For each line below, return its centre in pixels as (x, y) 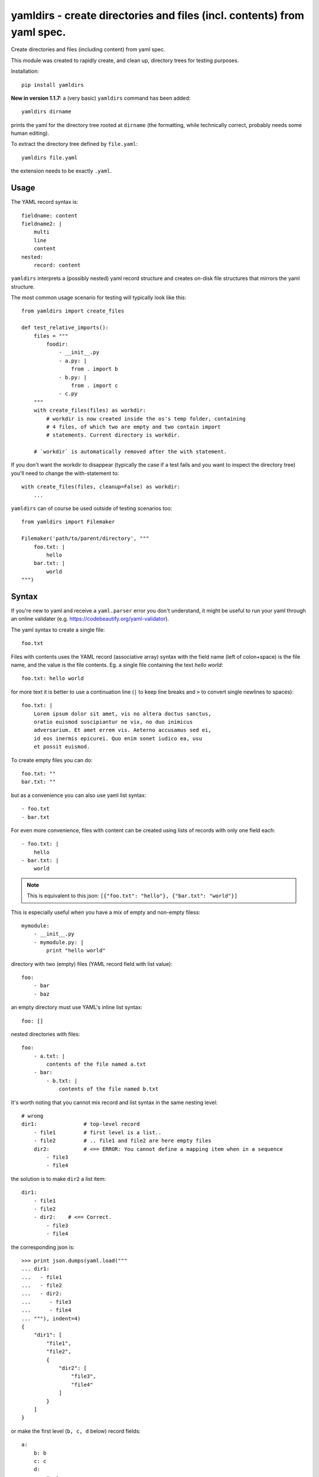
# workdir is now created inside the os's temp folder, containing (146, 419)
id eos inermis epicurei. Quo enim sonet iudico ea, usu (118, 738)
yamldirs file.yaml (50, 157)
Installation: (25, 71)
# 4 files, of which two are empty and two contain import (134, 427)
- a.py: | (73, 361)
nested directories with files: (45, 1034)
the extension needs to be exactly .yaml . (61, 171)
